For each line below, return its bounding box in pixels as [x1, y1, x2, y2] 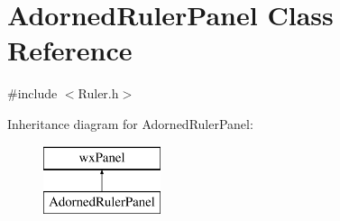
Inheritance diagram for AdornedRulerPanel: [7, 114, 253, 133]
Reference [7, 32, 133, 69]
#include [7, 84, 58, 103]
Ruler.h [78, 84, 119, 103]
